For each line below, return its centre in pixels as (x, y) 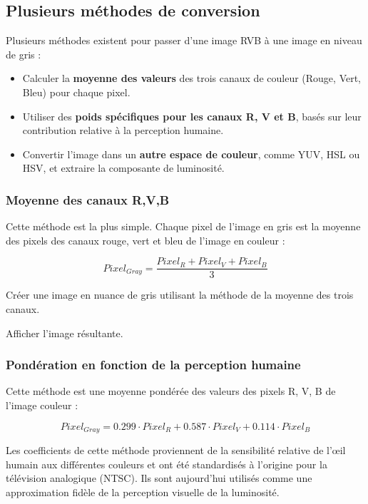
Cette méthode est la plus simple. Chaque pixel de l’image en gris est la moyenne (183, 226)
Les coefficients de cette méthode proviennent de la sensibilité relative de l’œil (176, 450)
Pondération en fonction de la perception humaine (153, 365)
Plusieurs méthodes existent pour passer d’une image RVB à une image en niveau (184, 40)
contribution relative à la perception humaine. (123, 130)
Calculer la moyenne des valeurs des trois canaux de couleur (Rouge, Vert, (192, 78)
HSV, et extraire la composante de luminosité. (123, 168)
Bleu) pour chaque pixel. (76, 92)
